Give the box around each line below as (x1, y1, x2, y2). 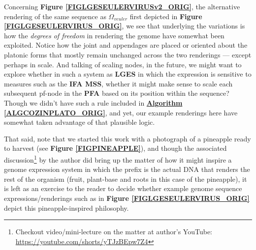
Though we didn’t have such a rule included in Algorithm (4, 97, 183, 108)
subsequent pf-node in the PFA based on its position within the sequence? (4, 88, 229, 98)
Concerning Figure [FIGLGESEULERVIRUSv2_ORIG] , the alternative (4, 1, 240, 11)
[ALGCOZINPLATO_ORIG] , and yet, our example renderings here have (4, 107, 238, 117)
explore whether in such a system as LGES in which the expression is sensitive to (4, 69, 252, 79)
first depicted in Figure (129, 11, 202, 21)
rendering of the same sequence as (4, 11, 106, 21)
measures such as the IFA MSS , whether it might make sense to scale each (4, 78, 233, 88)
